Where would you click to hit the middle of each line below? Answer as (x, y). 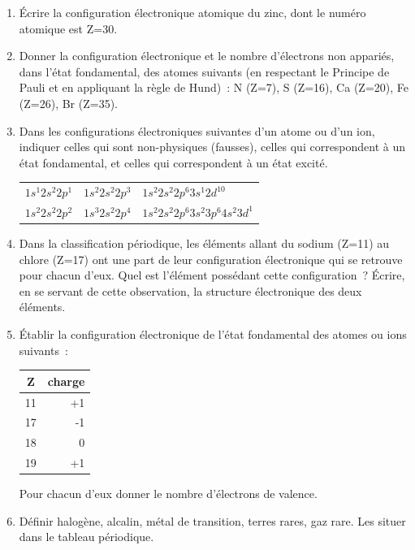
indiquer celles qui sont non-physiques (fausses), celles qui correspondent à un (212, 147)
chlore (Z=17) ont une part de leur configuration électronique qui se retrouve (211, 259)
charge (66, 381)
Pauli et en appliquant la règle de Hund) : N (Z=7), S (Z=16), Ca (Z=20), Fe (214, 87)
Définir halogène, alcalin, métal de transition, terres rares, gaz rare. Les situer (212, 520)
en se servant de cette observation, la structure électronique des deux (190, 290)
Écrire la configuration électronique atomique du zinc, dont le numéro (192, 12)
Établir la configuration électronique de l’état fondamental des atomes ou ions (213, 334)
